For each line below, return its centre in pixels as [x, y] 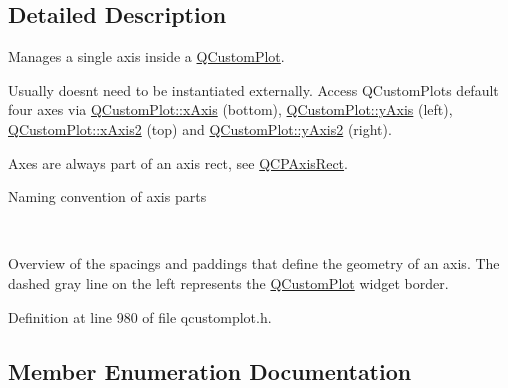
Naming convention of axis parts [107, 196]
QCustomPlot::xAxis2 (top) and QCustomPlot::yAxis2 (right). [200, 128]
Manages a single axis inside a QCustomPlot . [146, 56]
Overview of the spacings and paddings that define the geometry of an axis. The [254, 263]
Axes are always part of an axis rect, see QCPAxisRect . [178, 162]
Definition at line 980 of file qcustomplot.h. [140, 316]
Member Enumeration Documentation [210, 370]
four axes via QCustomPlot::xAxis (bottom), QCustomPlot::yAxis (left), [230, 109]
